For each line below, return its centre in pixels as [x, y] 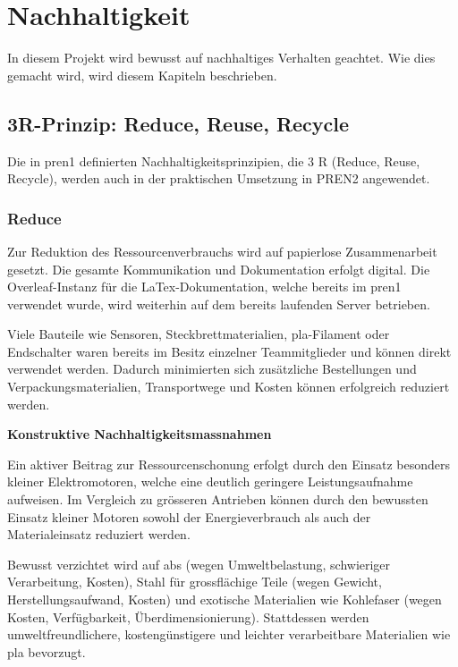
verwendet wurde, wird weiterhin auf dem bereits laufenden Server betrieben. [219, 304]
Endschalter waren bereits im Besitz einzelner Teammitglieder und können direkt [229, 351]
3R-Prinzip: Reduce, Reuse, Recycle [178, 123]
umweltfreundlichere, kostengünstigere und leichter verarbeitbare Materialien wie [229, 634]
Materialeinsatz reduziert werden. [99, 534]
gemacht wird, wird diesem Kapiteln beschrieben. [142, 75]
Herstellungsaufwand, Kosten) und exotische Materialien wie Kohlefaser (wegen [225, 599]
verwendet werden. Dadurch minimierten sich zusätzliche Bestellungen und [212, 369]
